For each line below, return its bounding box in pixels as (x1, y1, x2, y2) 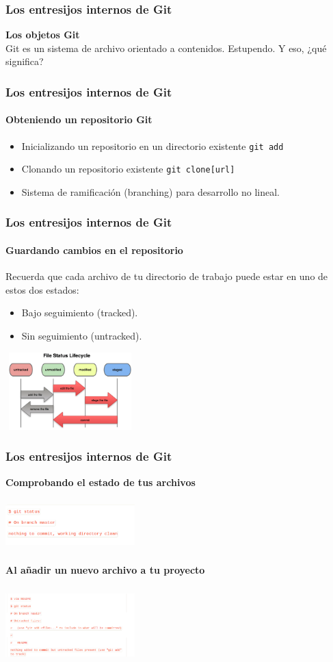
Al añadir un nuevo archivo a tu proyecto (5, 562, 205, 576)
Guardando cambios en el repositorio (5, 242, 183, 257)
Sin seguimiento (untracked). (21, 328, 142, 342)
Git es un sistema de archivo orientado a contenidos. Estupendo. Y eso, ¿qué (5, 40, 327, 55)
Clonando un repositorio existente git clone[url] (21, 162, 235, 176)
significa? (5, 54, 44, 68)
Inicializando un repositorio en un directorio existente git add (21, 138, 284, 153)
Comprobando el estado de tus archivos (5, 474, 196, 489)
